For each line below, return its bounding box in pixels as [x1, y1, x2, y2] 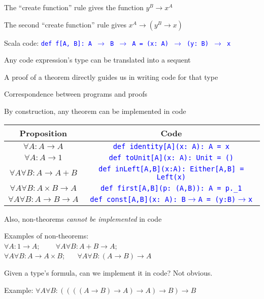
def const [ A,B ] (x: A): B [90, 195, 186, 203]
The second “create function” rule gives [4, 19, 126, 29]
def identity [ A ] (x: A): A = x [113, 142, 229, 151]
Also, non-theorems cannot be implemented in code [4, 213, 162, 224]
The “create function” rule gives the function [4, 2, 144, 12]
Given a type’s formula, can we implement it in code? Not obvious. [4, 267, 213, 278]
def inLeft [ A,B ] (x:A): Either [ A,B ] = [98, 164, 244, 173]
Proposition [19, 127, 67, 139]
